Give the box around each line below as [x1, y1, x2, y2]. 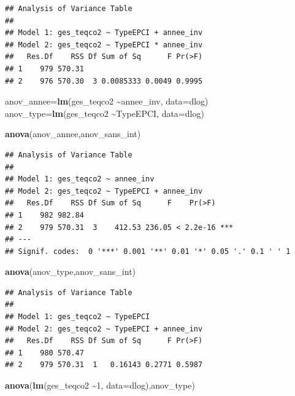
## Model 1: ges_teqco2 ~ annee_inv [5, 175, 155, 184]
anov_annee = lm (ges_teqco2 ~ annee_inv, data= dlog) [5, 95, 209, 108]
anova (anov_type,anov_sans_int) [5, 265, 136, 278]
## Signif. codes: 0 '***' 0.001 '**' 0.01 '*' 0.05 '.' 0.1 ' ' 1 [5, 247, 291, 256]
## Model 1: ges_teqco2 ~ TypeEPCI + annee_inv [5, 28, 203, 38]
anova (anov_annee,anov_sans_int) [5, 127, 141, 140]
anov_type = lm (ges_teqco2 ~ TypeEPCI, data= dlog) [5, 106, 204, 119]
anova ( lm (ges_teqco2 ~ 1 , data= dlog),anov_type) [5, 379, 195, 392]
